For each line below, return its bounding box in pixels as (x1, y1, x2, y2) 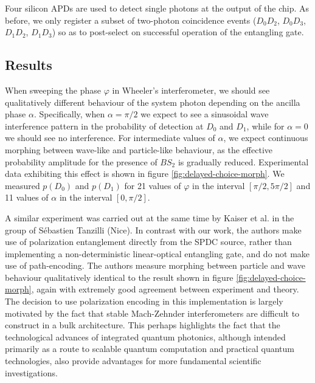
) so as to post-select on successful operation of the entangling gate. (52, 26, 304, 38)
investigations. (5, 366, 58, 379)
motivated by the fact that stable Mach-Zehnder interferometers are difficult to (5, 306, 300, 319)
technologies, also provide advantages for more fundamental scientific (5, 354, 261, 367)
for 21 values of (124, 179, 181, 191)
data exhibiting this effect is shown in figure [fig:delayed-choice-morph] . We (5, 167, 285, 180)
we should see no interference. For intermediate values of (5, 131, 215, 144)
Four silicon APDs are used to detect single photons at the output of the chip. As (5, 2, 310, 14)
